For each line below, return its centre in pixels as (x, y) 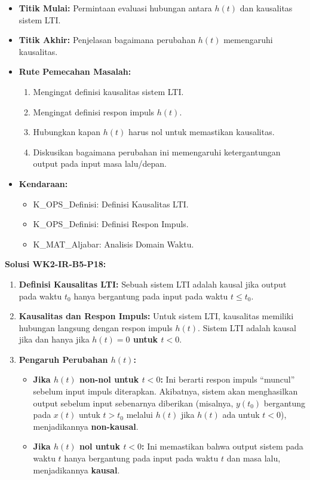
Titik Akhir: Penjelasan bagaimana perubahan (107, 40)
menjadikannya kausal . (76, 470)
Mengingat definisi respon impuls (94, 111)
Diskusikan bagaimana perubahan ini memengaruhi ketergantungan (157, 152)
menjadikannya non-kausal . (86, 426)
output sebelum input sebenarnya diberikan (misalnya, (133, 403)
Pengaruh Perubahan (63, 359)
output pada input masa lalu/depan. (100, 163)
